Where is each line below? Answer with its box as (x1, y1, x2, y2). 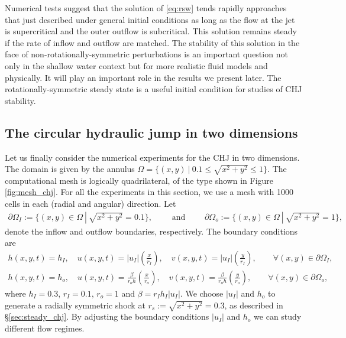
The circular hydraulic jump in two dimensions (5, 123, 298, 141)
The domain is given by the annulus (5, 162, 135, 175)
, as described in (224, 298, 283, 311)
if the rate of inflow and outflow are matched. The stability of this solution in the (5, 36, 300, 48)
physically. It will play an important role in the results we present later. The (5, 71, 282, 83)
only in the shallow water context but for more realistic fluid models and (5, 59, 268, 71)
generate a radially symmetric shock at (5, 298, 145, 311)
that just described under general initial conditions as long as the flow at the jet (5, 13, 295, 25)
